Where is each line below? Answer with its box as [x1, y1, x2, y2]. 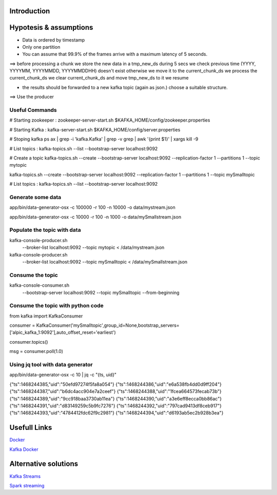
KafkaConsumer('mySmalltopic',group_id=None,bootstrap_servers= [36, 322, 180, 328]
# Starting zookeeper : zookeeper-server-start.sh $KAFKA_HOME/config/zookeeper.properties [9, 117, 210, 123]
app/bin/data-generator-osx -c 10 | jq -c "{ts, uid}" [9, 372, 117, 378]
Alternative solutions [9, 460, 78, 468]
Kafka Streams [9, 473, 41, 479]
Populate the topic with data [9, 226, 82, 233]
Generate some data [9, 193, 62, 201]
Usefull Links [9, 423, 52, 432]
